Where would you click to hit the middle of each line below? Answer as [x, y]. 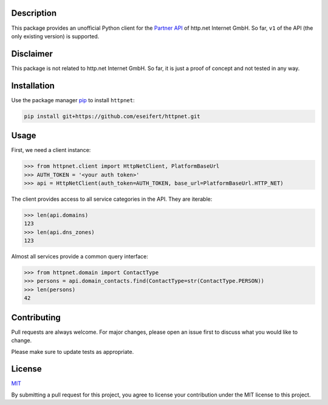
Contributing [36, 317]
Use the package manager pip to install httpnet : [73, 100]
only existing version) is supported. [55, 36]
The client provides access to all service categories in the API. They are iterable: [112, 199]
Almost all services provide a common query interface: [80, 257]
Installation [33, 85]
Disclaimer [32, 54]
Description [34, 13]
